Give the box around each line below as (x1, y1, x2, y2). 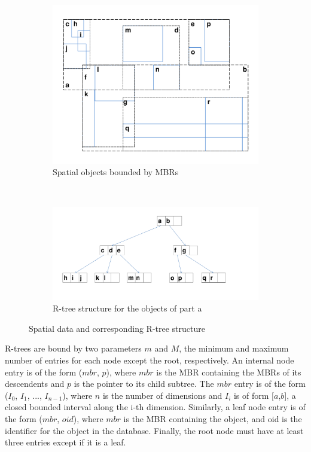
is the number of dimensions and (102, 389, 222, 401)
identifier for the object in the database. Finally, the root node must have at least (5, 424, 304, 436)
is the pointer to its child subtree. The (74, 377, 214, 390)
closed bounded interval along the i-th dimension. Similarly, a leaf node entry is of (5, 401, 306, 413)
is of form (233, 389, 269, 401)
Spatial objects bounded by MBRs (53, 166, 179, 178)
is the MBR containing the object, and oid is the (123, 413, 302, 425)
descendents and (5, 377, 65, 390)
